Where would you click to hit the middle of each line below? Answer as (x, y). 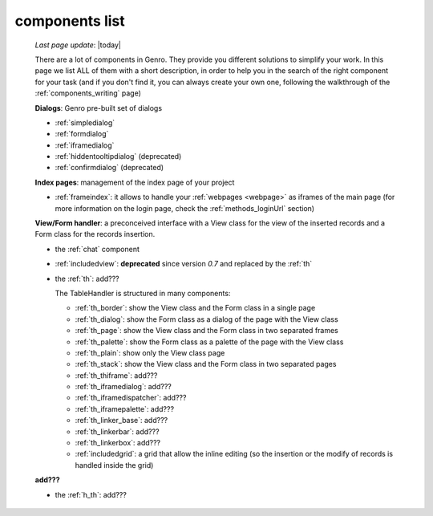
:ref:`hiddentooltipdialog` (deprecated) (118, 156)
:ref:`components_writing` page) (88, 93)
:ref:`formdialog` (82, 134)
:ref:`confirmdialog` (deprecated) (109, 168)
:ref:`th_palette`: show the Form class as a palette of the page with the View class (209, 342)
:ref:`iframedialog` (85, 145)
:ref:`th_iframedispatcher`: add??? (131, 398)
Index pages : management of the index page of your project (135, 182)
